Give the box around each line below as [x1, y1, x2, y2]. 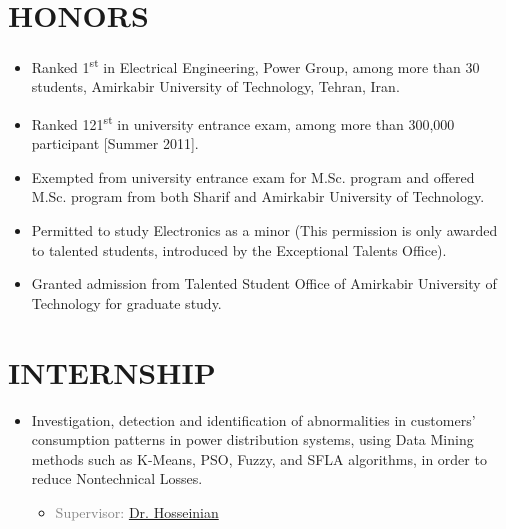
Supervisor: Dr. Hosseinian [55, 501, 219, 522]
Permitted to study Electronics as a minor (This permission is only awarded [31, 220, 498, 240]
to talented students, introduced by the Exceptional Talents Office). [31, 239, 447, 260]
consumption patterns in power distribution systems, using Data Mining [31, 429, 474, 450]
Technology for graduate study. [31, 292, 222, 313]
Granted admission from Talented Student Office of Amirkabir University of [31, 273, 497, 294]
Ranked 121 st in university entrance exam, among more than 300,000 [31, 110, 455, 134]
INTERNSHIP [8, 351, 216, 392]
